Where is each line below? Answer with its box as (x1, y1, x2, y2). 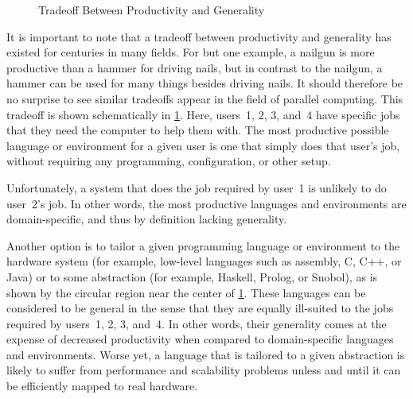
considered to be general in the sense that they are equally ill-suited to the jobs (6, 300, 394, 316)
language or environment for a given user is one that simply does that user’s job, (6, 137, 400, 153)
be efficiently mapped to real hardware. (6, 378, 198, 394)
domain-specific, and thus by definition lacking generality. (6, 211, 287, 227)
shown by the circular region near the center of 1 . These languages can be (6, 284, 366, 300)
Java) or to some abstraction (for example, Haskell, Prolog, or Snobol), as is (6, 268, 378, 285)
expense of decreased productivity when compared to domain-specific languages (6, 331, 394, 347)
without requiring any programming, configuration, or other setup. (6, 153, 331, 169)
